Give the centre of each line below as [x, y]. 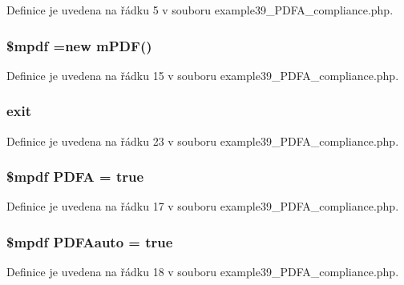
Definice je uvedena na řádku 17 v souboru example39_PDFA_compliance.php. [203, 206]
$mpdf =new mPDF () [79, 45]
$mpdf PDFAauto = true [90, 241]
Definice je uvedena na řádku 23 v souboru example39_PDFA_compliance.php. [203, 140]
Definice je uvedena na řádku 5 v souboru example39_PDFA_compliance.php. [200, 10]
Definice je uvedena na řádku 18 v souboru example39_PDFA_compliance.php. [203, 272]
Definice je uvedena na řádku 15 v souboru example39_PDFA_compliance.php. [203, 75]
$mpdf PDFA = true [75, 177]
